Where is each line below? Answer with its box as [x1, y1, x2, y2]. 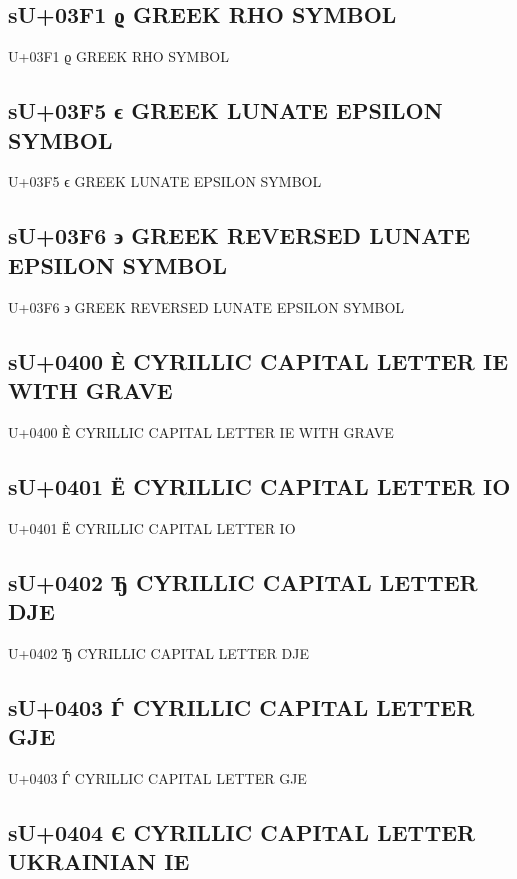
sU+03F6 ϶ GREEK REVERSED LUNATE [8, 220, 471, 251]
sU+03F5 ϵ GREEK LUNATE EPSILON [8, 95, 443, 126]
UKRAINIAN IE [8, 846, 190, 877]
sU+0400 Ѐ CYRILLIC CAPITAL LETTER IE [8, 345, 509, 376]
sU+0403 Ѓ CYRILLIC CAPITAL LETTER [8, 691, 475, 722]
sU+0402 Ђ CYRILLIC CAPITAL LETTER [8, 566, 478, 597]
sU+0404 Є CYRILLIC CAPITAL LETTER [8, 816, 476, 847]
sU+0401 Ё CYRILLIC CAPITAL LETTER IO [8, 470, 511, 501]
